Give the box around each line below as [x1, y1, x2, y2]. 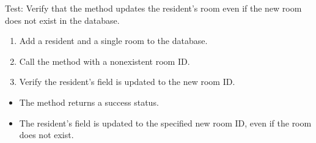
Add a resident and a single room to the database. [19, 34, 208, 47]
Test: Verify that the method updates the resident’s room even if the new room [5, 2, 302, 14]
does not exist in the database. [5, 13, 120, 26]
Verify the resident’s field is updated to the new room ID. [19, 75, 235, 88]
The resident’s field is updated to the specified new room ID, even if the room [19, 116, 312, 129]
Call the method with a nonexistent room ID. [19, 54, 190, 67]
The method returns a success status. [19, 95, 159, 108]
